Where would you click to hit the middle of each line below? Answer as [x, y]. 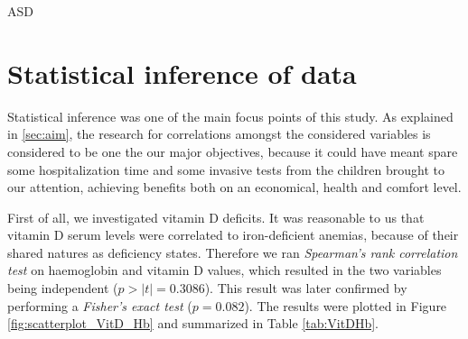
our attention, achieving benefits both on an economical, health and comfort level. [234, 187]
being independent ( [63, 288]
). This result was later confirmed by [306, 288]
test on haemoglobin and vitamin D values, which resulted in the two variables [225, 270]
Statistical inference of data [182, 73]
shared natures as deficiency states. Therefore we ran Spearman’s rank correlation [233, 252]
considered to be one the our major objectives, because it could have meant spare [233, 151]
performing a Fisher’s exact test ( [100, 305]
